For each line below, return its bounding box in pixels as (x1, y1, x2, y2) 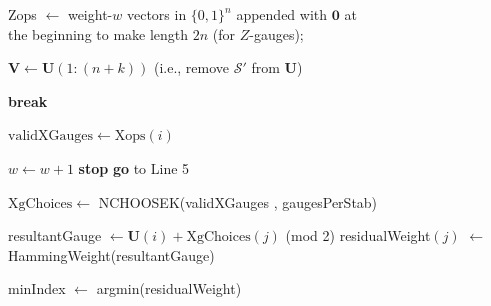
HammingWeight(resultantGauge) (8, 244, 215, 265)
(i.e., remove (153, 57, 230, 78)
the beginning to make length (8, 23, 189, 44)
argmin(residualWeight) (96, 278, 242, 299)
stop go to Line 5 (78, 157, 190, 178)
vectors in (126, 4, 187, 24)
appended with (236, 4, 328, 24)
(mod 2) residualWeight (285, 225, 431, 246)
